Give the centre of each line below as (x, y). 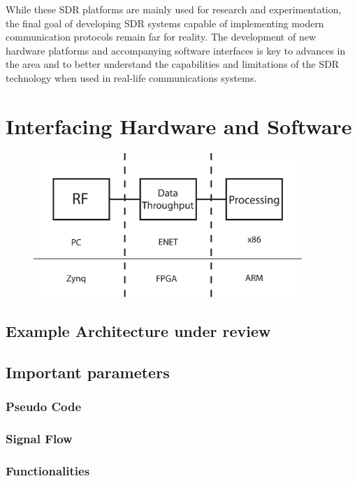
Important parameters (88, 372)
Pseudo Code (44, 407)
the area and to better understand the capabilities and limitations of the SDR (173, 64)
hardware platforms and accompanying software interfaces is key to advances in (176, 50)
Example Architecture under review (138, 331)
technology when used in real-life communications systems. (131, 77)
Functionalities (48, 471)
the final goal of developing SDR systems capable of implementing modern (165, 23)
